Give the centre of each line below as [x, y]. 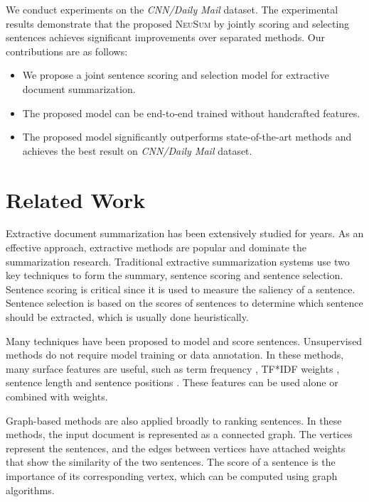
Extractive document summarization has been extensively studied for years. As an [185, 233]
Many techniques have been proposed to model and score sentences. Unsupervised [184, 340]
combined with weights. [57, 396]
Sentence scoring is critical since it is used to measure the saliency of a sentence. [181, 289]
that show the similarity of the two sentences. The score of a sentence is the [171, 462]
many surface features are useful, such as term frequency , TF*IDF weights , [173, 368]
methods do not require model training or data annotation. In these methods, [175, 355]
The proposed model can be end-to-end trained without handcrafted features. [191, 113]
